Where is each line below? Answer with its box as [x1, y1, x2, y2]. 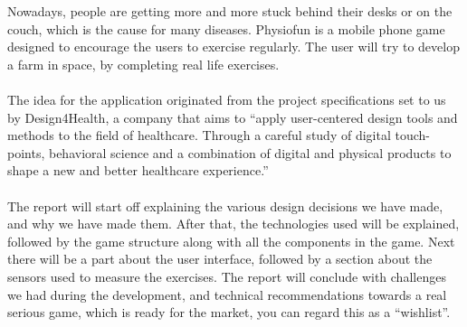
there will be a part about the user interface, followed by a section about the [7, 249, 433, 268]
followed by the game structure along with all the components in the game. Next [7, 231, 455, 250]
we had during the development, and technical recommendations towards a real [7, 285, 447, 304]
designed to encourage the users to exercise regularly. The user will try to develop [7, 37, 460, 56]
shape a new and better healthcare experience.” [7, 161, 269, 180]
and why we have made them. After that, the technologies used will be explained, [7, 214, 460, 233]
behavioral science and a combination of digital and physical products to [48, 143, 452, 162]
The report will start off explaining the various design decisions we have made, [7, 196, 443, 215]
